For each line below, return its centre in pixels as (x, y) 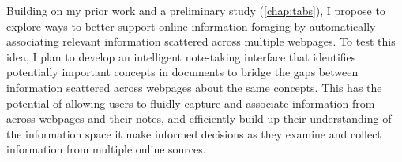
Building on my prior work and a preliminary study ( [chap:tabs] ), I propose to (196, 10)
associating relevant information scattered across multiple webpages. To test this (201, 41)
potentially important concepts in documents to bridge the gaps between (182, 72)
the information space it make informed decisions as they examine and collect (194, 133)
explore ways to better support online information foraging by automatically (191, 26)
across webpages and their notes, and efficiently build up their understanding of (199, 118)
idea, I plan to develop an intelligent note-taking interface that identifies (181, 56)
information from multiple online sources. (106, 149)
